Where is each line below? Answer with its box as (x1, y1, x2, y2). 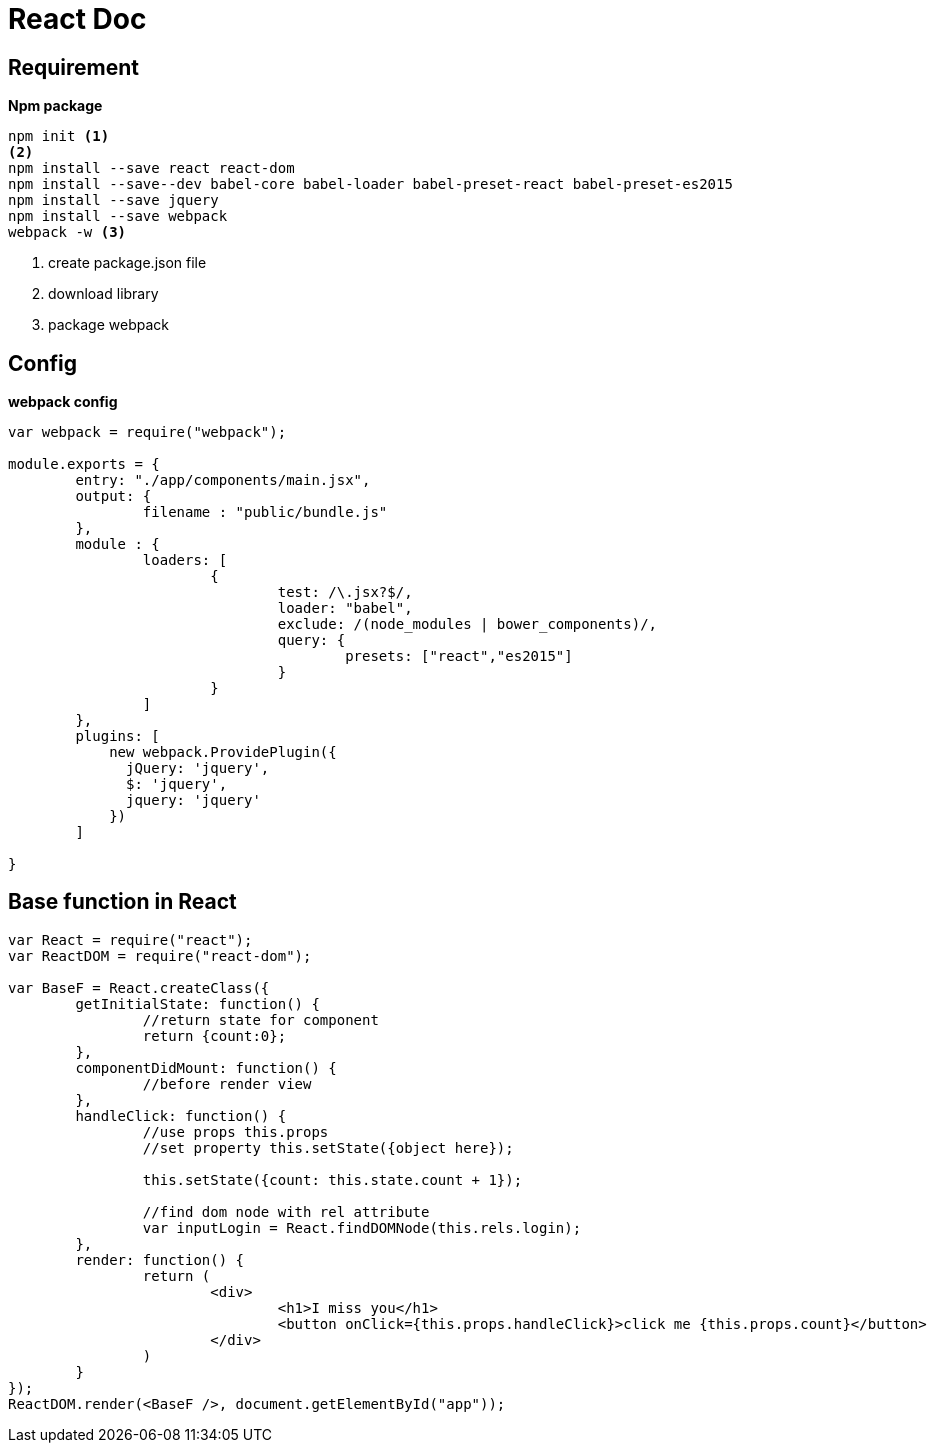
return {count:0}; (142, 1027, 287, 1044)
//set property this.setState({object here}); (142, 1139, 514, 1156)
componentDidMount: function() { (75, 1059, 337, 1076)
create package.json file (48, 254, 207, 272)
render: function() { (75, 1251, 245, 1268)
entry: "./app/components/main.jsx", (75, 472, 371, 489)
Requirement (8, 54, 140, 80)
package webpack (48, 316, 169, 334)
